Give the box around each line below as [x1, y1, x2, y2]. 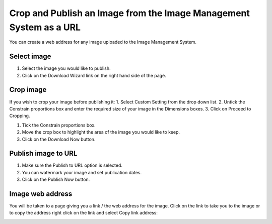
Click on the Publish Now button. [22, 176, 90, 183]
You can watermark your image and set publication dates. [22, 169, 142, 175]
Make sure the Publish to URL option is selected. [22, 162, 123, 168]
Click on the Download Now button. [22, 136, 96, 142]
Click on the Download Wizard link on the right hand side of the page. [22, 72, 166, 78]
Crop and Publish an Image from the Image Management [9, 8, 250, 19]
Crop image [9, 85, 47, 94]
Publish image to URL [9, 149, 78, 158]
